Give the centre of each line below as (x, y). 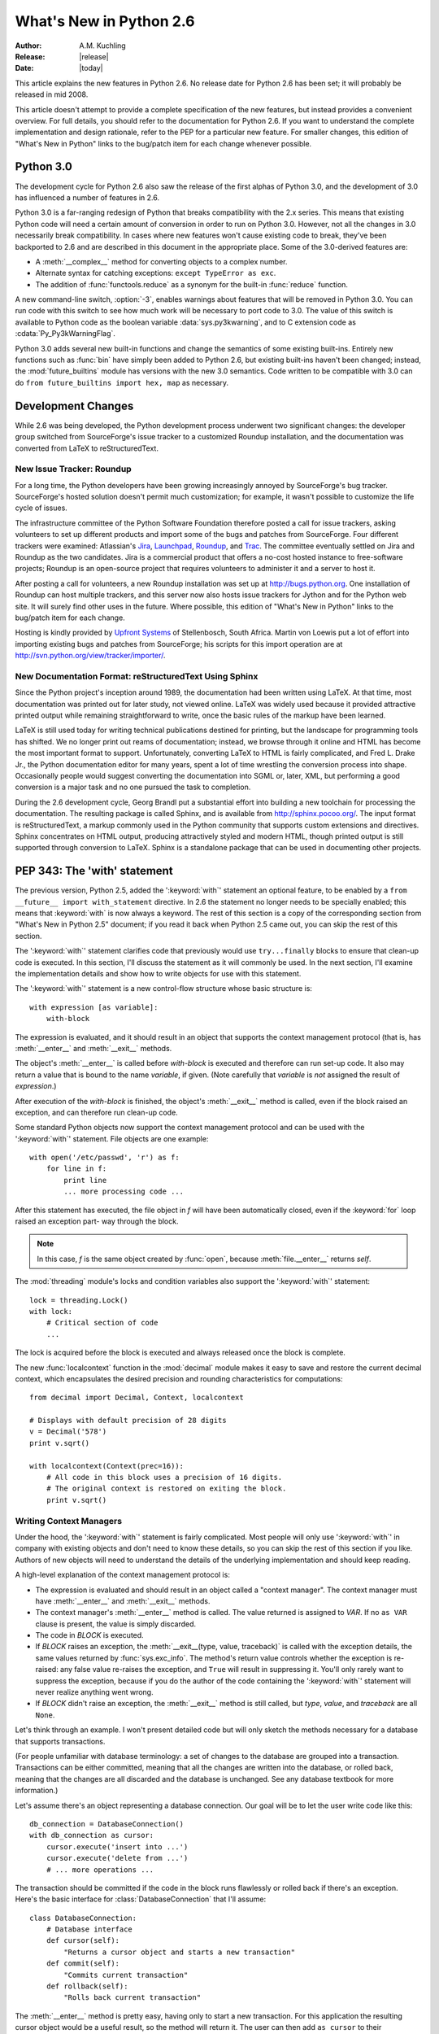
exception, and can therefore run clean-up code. (96, 1112)
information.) (37, 1791)
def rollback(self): (87, 1986)
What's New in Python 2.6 (105, 21)
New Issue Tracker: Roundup (73, 469)
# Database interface (89, 1929)
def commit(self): (83, 1964)
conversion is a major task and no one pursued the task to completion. (133, 787)
